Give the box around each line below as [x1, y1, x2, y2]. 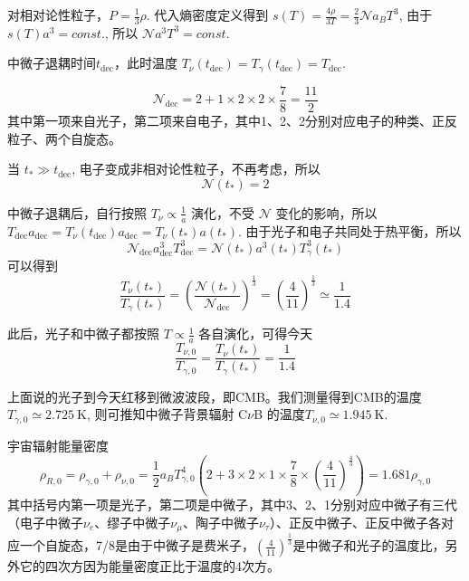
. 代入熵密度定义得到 [146, 5, 269, 24]
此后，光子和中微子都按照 [7, 324, 159, 343]
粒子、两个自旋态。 [7, 129, 121, 148]
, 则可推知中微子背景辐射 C [86, 405, 248, 424]
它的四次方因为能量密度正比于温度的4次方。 [19, 556, 280, 575]
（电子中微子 [7, 512, 83, 531]
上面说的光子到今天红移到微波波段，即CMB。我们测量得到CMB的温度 [7, 386, 422, 405]
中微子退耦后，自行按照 [7, 203, 147, 222]
